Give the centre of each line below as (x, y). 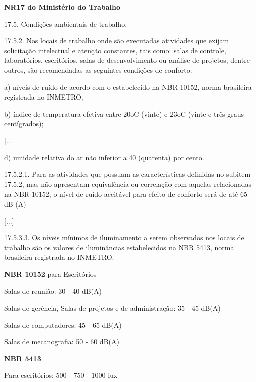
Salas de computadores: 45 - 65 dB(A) (63, 324)
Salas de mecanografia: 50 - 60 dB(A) (62, 342)
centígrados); (24, 123)
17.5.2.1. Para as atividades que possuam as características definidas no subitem (127, 174)
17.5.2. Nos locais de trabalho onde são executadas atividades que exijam (117, 40)
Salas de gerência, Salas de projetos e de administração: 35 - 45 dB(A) (112, 308)
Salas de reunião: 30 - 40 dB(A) (53, 291)
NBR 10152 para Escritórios (50, 274)
